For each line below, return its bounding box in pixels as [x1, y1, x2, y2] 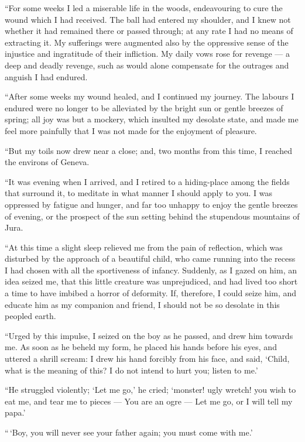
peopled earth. [5, 310, 56, 322]
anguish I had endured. [5, 70, 88, 83]
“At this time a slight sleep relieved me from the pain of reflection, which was [5, 241, 283, 253]
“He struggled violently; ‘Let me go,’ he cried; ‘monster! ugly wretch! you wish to [5, 383, 296, 396]
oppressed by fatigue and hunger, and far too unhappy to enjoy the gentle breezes [5, 198, 298, 210]
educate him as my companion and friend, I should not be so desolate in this [5, 298, 280, 310]
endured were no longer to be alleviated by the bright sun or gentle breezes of [5, 101, 283, 114]
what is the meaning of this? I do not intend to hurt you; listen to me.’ [5, 364, 258, 376]
